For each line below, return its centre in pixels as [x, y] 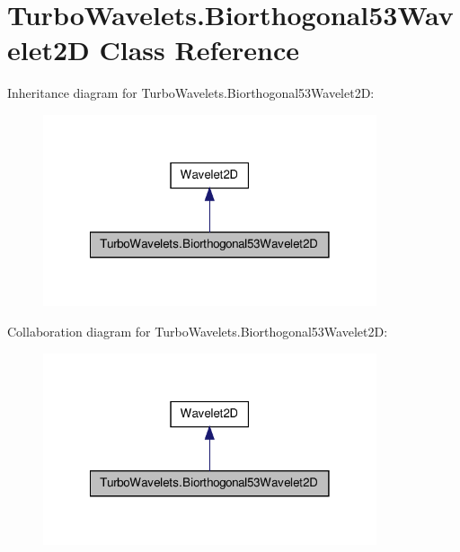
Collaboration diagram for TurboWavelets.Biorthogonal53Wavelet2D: [198, 331]
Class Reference [199, 50]
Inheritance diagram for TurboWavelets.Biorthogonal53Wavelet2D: [191, 93]
